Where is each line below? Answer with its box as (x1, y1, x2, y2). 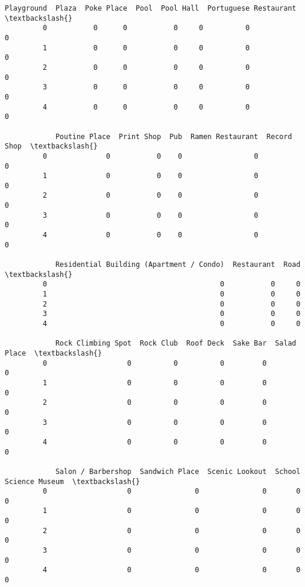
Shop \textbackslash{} (5, 142, 98, 151)
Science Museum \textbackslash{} (5, 477, 140, 486)
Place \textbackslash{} (5, 349, 102, 357)
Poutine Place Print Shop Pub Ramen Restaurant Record (55, 132, 292, 141)
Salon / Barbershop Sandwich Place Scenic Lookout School (55, 467, 301, 476)
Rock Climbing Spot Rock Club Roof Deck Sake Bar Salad (55, 339, 296, 348)
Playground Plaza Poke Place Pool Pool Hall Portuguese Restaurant (5, 4, 296, 12)
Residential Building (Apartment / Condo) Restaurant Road (55, 260, 301, 269)
